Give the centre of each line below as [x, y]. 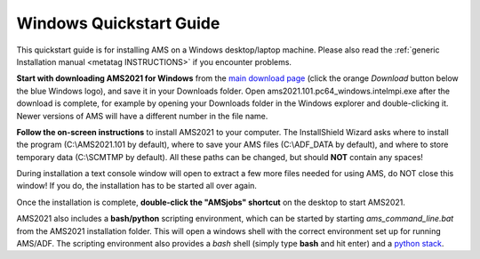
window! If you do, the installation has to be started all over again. [137, 186]
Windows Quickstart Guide [118, 23]
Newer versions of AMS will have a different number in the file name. [142, 116]
